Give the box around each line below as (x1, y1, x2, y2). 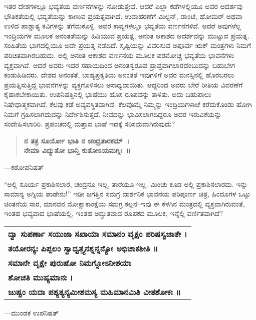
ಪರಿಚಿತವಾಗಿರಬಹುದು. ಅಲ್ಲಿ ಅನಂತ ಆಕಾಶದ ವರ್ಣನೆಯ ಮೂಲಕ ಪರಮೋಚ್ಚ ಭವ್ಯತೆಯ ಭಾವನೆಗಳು (4, 49, 234, 60)
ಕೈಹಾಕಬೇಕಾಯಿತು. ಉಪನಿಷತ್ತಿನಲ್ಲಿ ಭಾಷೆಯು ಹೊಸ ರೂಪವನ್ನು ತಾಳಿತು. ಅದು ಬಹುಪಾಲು (4, 89, 211, 99)
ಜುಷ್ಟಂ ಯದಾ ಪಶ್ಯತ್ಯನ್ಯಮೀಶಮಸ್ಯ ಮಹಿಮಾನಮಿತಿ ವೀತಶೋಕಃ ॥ (8, 285, 181, 297)
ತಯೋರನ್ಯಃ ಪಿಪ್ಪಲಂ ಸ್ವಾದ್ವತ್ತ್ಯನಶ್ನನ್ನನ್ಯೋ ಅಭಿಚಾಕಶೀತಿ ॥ (8, 242, 158, 254)
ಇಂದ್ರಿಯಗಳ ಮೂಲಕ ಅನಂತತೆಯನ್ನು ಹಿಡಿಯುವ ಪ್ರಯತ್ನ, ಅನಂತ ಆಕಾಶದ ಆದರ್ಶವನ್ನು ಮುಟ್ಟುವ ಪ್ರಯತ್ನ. (4, 30, 249, 40)
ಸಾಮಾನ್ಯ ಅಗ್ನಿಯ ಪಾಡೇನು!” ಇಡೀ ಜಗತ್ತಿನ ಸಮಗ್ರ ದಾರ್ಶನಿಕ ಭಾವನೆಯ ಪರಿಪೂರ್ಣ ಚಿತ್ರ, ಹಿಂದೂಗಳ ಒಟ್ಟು (4, 188, 251, 199)
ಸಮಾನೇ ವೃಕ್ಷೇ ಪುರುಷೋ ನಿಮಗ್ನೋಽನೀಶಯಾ (8, 256, 132, 268)
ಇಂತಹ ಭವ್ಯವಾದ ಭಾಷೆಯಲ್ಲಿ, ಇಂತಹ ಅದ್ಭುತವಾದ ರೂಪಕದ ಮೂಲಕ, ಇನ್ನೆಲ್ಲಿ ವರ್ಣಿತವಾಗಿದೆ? (4, 208, 223, 218)
